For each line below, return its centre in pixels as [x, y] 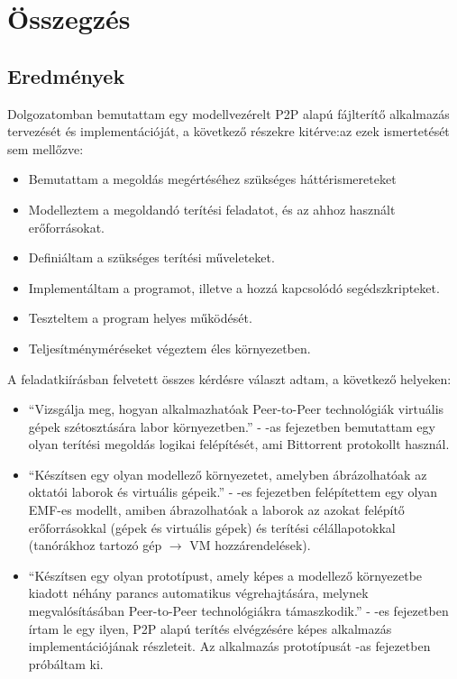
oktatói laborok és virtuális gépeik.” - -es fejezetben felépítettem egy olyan [233, 492]
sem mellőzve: [46, 148]
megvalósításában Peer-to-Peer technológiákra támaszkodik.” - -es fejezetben [238, 611]
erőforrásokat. [67, 227]
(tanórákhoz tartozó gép [95, 545]
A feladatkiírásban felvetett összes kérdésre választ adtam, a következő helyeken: [229, 378]
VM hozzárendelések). [250, 545]
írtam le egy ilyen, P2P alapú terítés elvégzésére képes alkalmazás [210, 628]
